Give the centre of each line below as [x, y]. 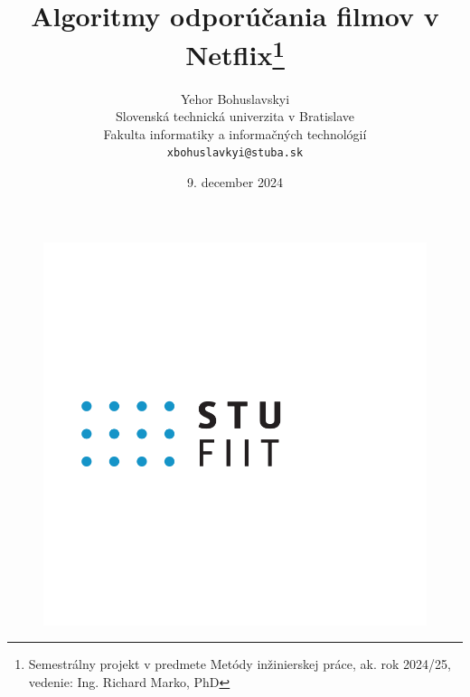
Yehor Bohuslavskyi [235, 98]
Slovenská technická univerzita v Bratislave [235, 116]
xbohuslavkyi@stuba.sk [235, 153]
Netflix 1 [235, 53]
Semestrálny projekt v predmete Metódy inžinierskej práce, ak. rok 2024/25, [240, 664]
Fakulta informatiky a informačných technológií [235, 133]
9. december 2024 [235, 182]
